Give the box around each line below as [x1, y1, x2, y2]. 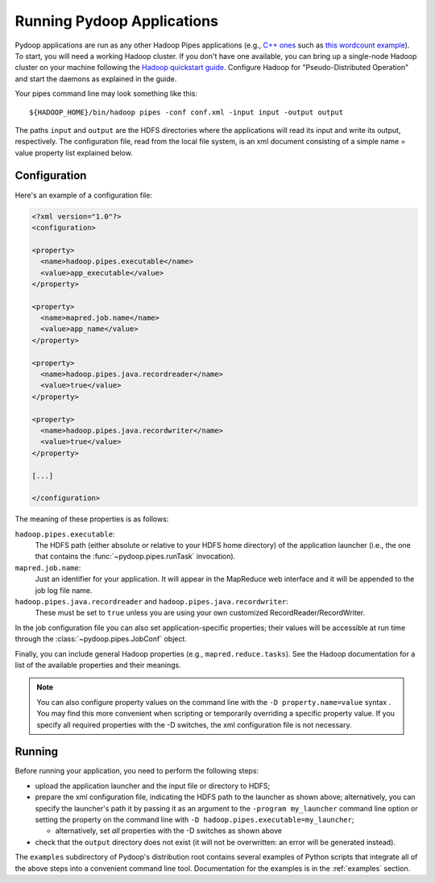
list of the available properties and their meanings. [14, 661, 181, 670]
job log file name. [35, 585, 93, 595]
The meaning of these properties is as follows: [14, 514, 169, 524]
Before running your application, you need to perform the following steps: [14, 766, 259, 776]
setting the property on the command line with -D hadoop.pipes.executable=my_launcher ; [35, 815, 354, 825]
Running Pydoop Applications [14, 12, 219, 30]
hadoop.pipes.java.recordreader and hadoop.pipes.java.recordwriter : [14, 597, 289, 607]
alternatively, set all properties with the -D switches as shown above [55, 826, 282, 835]
